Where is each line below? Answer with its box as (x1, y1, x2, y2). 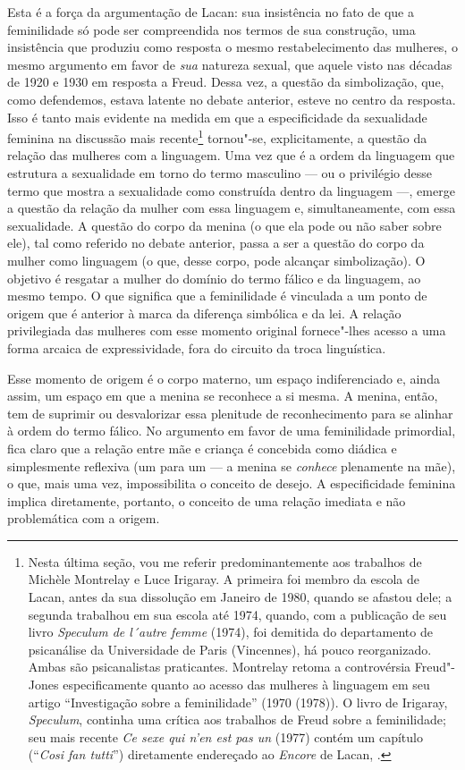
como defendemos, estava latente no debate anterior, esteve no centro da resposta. (7, 89, 456, 108)
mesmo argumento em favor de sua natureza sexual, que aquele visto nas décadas (7, 55, 452, 73)
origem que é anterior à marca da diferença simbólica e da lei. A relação (7, 303, 402, 322)
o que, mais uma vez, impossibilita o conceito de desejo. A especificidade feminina (7, 474, 456, 493)
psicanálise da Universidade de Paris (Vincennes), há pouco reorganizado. (28, 639, 432, 658)
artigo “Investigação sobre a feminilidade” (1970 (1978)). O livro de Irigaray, (28, 692, 448, 711)
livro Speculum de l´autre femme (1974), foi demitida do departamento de (28, 622, 433, 641)
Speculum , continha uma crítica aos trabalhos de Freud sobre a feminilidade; (28, 710, 446, 729)
